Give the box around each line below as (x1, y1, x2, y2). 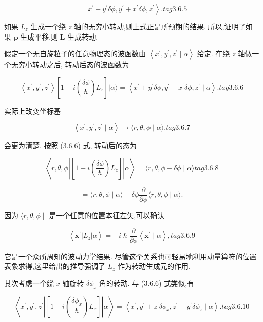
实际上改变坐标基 (4, 105, 61, 116)
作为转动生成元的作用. (118, 261, 191, 271)
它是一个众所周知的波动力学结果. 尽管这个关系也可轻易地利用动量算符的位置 (4, 251, 257, 261)
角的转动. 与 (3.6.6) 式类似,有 (99, 277, 195, 288)
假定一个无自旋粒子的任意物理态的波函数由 (4, 48, 146, 59)
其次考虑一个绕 (4, 277, 54, 288)
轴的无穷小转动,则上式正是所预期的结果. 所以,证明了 (74, 21, 246, 31)
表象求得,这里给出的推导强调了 (4, 261, 105, 271)
